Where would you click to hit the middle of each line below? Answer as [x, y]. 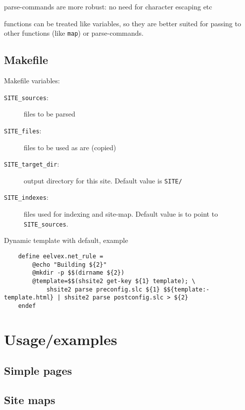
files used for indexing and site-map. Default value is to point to [121, 214]
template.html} [29, 298]
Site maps [30, 400]
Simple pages [38, 371]
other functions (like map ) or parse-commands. [74, 33]
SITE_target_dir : [32, 164]
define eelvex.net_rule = [61, 256]
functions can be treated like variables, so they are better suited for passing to [122, 23]
